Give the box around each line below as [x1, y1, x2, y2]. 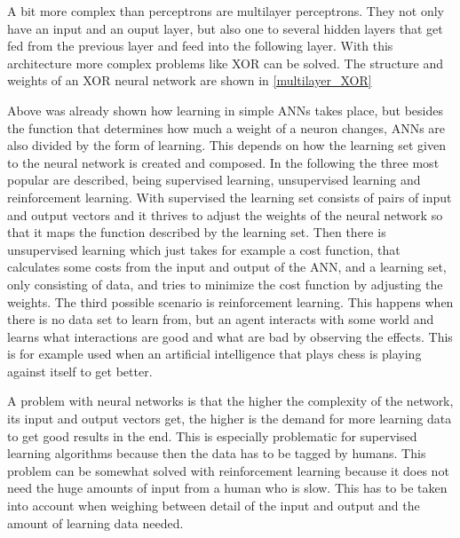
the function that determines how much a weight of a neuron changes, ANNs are [7, 118, 446, 137]
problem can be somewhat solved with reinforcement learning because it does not [7, 461, 449, 479]
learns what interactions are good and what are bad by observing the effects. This [7, 327, 453, 345]
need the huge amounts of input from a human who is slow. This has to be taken [7, 479, 448, 497]
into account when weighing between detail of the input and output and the [7, 496, 420, 515]
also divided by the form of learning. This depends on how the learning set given [7, 136, 446, 154]
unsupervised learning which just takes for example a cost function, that [7, 240, 401, 258]
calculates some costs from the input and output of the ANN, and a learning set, [7, 257, 447, 276]
